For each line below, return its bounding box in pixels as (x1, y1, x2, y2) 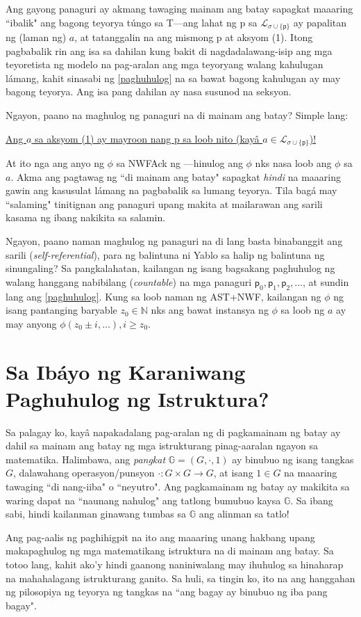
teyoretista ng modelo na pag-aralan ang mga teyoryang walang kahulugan (6, 57, 324, 72)
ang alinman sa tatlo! (199, 506, 289, 521)
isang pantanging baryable (6, 303, 117, 317)
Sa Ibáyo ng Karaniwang (6, 357, 246, 385)
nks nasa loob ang (255, 156, 332, 170)
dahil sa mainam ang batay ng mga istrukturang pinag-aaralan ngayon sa (6, 438, 318, 453)
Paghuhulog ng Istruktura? (6, 384, 269, 412)
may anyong (6, 316, 57, 330)
